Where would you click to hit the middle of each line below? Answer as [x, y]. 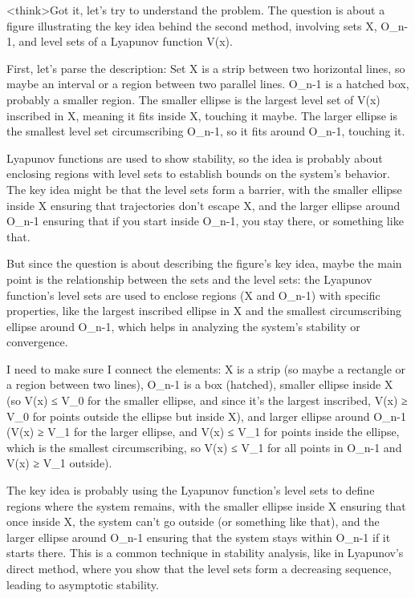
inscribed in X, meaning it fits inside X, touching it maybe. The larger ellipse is [202, 115]
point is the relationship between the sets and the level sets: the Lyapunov [189, 279]
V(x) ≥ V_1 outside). [59, 463]
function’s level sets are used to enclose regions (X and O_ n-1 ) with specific [193, 295]
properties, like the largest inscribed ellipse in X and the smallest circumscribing [204, 311]
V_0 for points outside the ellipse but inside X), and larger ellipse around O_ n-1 [206, 416]
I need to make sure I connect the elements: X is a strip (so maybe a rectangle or [206, 368]
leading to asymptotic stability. [83, 584]
